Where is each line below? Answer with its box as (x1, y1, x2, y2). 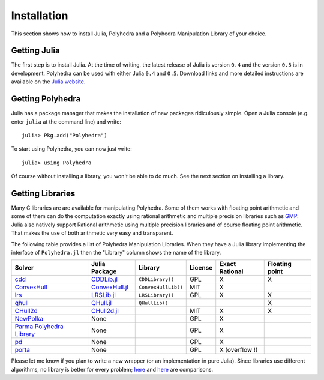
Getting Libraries (11, 188, 76, 198)
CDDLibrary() (139, 276, 174, 282)
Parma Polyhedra (14, 322, 64, 331)
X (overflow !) (219, 346, 258, 354)
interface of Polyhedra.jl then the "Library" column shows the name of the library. (11, 249, 221, 256)
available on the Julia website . (11, 78, 86, 85)
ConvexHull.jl (91, 283, 128, 291)
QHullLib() (139, 300, 169, 306)
